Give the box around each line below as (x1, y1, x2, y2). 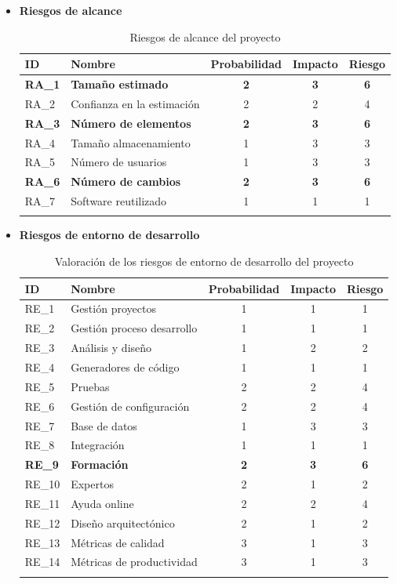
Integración (71, 437, 125, 453)
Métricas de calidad (71, 534, 165, 550)
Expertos (71, 476, 114, 492)
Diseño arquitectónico (71, 514, 175, 531)
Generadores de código (71, 359, 180, 375)
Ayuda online (71, 495, 134, 511)
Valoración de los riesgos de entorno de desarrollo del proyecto (54, 253, 354, 270)
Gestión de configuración (71, 397, 190, 414)
